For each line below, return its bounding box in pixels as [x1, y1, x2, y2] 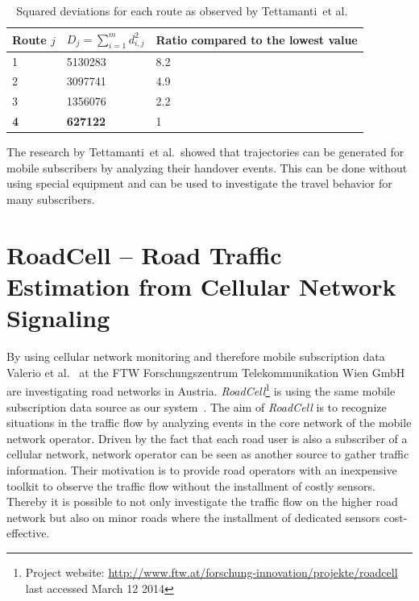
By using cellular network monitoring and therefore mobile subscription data [6, 348, 385, 365]
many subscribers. [6, 191, 95, 208]
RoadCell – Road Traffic [6, 238, 282, 271]
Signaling [6, 301, 110, 334]
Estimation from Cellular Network [6, 270, 396, 303]
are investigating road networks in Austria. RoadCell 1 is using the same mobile [6, 380, 396, 399]
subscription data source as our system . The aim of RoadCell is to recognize [6, 398, 387, 415]
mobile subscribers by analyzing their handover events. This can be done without [6, 159, 408, 176]
